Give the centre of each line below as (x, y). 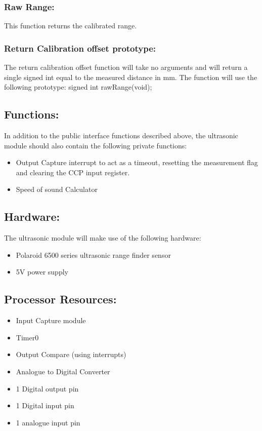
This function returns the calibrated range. (71, 26)
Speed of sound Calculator (57, 189)
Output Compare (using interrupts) (71, 354)
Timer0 (27, 337)
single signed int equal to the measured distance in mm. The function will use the (131, 77)
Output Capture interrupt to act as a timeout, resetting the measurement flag (137, 162)
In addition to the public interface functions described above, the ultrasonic (121, 135)
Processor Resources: (60, 299)
